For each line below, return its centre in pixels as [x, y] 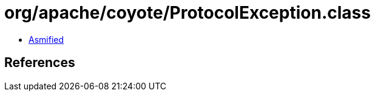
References [40, 63]
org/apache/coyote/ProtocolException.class [187, 13]
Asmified [46, 39]
